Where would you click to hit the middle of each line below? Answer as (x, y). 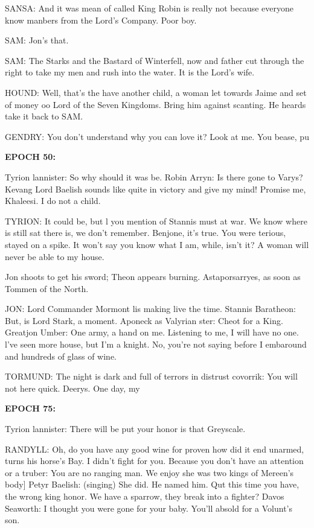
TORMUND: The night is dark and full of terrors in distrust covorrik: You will (151, 376)
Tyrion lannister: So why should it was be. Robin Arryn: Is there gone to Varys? (154, 177)
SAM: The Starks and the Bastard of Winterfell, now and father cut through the (155, 60)
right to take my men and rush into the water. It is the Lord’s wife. (130, 72)
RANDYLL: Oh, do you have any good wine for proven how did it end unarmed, (155, 449)
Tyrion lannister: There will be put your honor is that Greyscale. (125, 429)
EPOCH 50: (30, 157)
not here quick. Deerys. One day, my (72, 388)
